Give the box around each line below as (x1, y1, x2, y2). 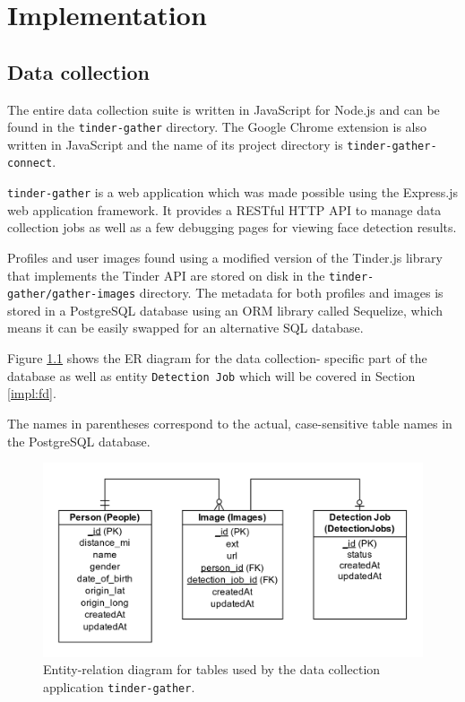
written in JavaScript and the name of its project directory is (7, 134, 343, 153)
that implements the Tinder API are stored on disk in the (7, 265, 325, 284)
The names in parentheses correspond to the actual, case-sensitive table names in (7, 413, 452, 432)
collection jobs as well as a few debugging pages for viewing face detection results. (7, 218, 457, 237)
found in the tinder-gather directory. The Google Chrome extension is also (7, 117, 427, 136)
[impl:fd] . (7, 384, 56, 403)
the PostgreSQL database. (7, 431, 151, 450)
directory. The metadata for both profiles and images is (139, 283, 443, 302)
